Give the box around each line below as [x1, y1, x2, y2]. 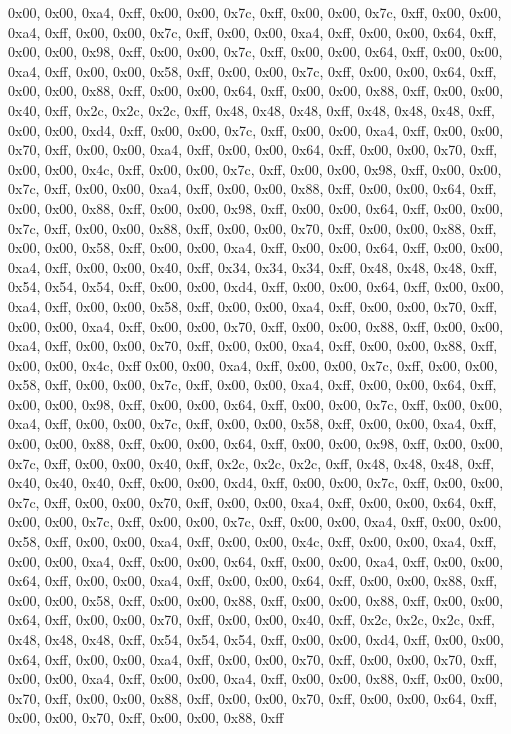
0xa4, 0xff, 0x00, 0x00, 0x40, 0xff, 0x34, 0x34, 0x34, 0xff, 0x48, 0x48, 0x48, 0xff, [8, 256, 498, 277]
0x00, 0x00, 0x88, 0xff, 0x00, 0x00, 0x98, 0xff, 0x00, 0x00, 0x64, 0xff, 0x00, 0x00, [8, 197, 504, 218]
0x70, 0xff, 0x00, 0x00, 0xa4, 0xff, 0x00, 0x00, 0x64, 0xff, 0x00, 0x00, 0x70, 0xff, [8, 139, 498, 160]
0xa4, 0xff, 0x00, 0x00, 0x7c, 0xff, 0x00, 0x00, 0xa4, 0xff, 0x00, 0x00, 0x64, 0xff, [8, 21, 497, 42]
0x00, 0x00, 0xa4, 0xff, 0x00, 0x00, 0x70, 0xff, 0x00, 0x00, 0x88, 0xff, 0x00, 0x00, [8, 315, 504, 336]
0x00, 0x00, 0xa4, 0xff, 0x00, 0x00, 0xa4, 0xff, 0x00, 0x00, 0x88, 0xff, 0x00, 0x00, [8, 668, 504, 689]
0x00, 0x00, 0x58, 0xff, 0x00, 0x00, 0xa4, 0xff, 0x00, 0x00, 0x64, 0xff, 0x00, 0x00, [8, 237, 504, 258]
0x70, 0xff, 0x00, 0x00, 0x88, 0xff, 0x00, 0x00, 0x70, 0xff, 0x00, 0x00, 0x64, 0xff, [8, 687, 498, 708]
